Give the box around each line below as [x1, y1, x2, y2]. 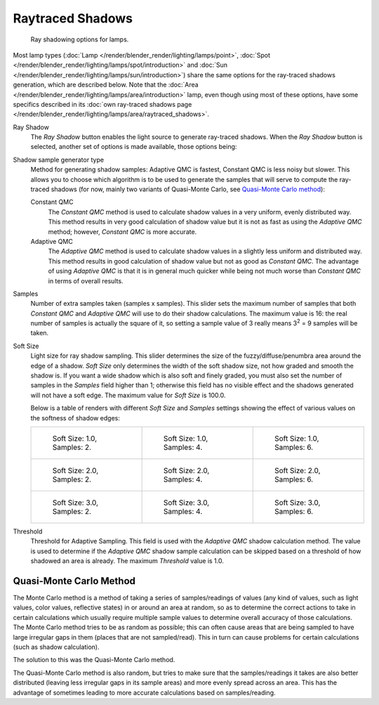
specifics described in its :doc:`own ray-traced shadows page [13, 100, 192, 108]
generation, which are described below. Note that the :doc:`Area [13, 81, 199, 89]
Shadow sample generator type [13, 155, 105, 164]
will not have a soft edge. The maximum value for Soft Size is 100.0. [30, 391, 226, 399]
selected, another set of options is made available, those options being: [30, 143, 237, 151]
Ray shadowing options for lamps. [30, 35, 129, 44]
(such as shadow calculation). [13, 643, 100, 652]
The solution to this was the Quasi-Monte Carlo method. [13, 656, 175, 664]
